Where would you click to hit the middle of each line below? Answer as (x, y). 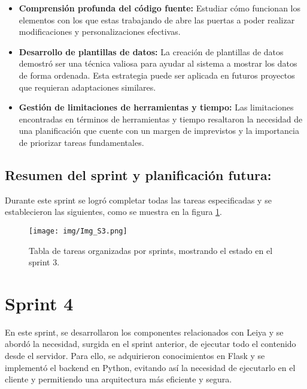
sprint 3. (44, 262)
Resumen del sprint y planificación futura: (138, 174)
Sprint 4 (39, 303)
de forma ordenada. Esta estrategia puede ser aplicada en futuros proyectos (157, 75)
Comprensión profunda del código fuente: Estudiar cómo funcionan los (159, 8)
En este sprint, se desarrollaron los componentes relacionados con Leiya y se (144, 332)
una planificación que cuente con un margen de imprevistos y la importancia (159, 131)
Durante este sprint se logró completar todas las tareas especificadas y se (138, 200)
